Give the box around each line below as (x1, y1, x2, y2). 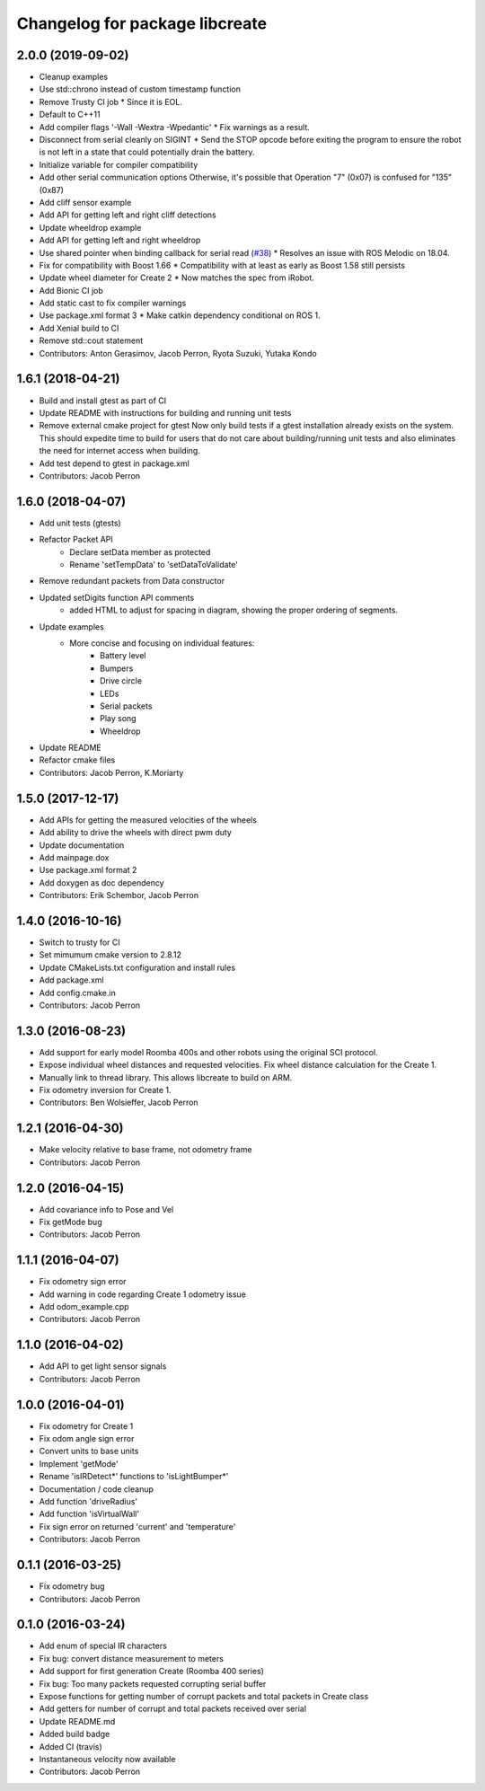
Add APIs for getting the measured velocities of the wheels (39, 814, 258, 825)
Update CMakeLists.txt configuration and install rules (39, 962, 236, 973)
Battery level (100, 650, 146, 661)
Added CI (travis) (39, 1741, 102, 1751)
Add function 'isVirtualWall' (39, 1509, 139, 1520)
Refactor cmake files (39, 754, 116, 765)
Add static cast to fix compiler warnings (39, 297, 187, 309)
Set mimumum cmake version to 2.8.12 (39, 949, 182, 960)
